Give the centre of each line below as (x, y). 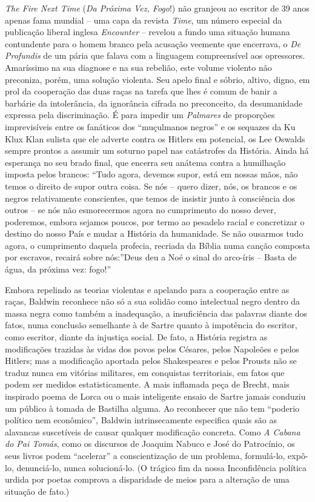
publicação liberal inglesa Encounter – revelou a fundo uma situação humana (148, 32)
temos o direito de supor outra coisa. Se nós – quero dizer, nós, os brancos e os (151, 186)
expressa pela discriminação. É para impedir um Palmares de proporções (140, 115)
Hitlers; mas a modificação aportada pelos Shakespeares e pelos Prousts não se (151, 361)
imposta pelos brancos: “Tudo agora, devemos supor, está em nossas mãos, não (151, 174)
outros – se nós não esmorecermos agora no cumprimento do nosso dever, (141, 210)
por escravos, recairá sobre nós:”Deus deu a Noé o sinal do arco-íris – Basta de (151, 257)
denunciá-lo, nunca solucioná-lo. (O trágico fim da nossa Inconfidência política (162, 467)
